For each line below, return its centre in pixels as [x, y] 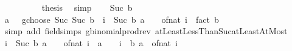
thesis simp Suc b [87, 7]
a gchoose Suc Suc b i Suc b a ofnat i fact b [112, 19]
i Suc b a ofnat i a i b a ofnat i [91, 42]
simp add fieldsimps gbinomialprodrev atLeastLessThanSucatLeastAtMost [146, 31]
